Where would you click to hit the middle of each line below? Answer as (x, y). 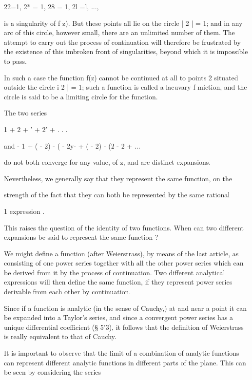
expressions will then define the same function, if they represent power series (118, 282)
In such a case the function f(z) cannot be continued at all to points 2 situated (121, 77)
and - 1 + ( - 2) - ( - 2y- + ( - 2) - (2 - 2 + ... (72, 145)
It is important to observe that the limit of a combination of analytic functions (122, 353)
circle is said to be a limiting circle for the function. (81, 96)
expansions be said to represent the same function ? (81, 237)
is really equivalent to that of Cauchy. (60, 336)
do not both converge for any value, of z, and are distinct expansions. (107, 162)
